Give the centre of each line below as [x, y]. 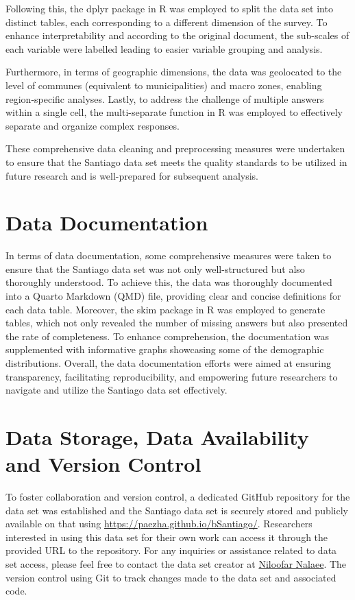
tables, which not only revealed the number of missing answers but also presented [177, 323]
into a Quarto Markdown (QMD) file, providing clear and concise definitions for [173, 296]
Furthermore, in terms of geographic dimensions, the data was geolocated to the [174, 72]
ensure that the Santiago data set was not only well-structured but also [155, 268]
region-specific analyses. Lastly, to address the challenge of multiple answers [165, 98]
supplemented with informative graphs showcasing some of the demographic [165, 349]
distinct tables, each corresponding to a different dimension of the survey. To [167, 22]
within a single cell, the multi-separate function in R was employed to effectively [174, 112]
